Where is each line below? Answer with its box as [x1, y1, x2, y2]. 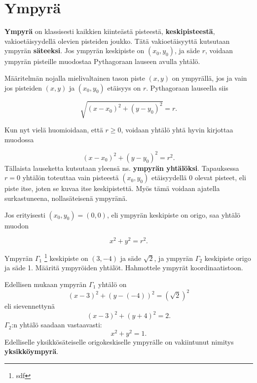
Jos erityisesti [4, 209, 45, 220]
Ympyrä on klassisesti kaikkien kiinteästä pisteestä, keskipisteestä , [4, 26, 215, 36]
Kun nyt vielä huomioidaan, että [4, 125, 103, 135]
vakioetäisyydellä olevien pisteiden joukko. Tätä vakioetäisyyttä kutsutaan [4, 35, 230, 46]
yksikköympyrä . [4, 346, 59, 356]
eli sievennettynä [4, 301, 55, 311]
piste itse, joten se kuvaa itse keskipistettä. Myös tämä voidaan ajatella [4, 183, 220, 193]
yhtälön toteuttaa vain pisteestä [22, 172, 119, 183]
